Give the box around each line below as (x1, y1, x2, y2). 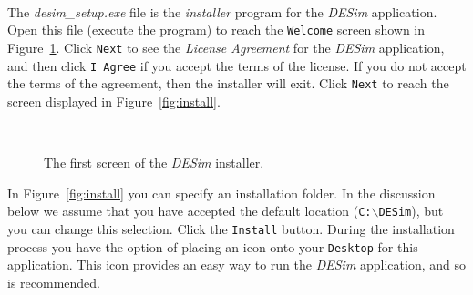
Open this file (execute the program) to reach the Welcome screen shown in (7, 20, 426, 39)
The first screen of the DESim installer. (44, 153, 264, 171)
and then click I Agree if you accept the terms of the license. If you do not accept (7, 56, 467, 75)
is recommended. (7, 272, 100, 291)
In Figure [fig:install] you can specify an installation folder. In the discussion (7, 183, 436, 202)
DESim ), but (378, 201, 444, 220)
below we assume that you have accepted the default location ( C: (7, 201, 372, 220)
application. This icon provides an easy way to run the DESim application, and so (7, 255, 466, 274)
